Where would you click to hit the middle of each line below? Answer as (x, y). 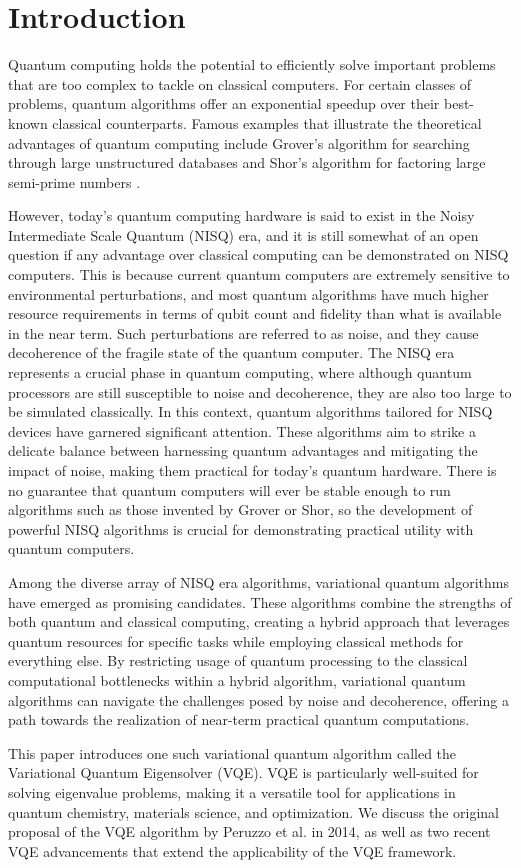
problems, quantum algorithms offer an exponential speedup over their (224, 103)
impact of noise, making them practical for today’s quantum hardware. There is (252, 470)
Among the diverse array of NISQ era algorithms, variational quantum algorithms (259, 581)
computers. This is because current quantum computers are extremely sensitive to (259, 274)
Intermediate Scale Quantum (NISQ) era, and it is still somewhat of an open (243, 234)
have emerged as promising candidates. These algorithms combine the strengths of (260, 601)
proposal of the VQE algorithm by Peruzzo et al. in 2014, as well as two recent (249, 831)
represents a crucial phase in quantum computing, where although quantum (240, 372)
